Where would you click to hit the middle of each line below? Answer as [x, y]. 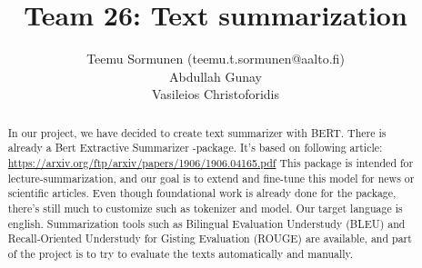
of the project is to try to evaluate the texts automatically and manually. [181, 253]
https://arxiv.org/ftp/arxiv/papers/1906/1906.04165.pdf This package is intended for [211, 163]
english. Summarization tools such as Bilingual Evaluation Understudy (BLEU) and [206, 223]
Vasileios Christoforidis [215, 94]
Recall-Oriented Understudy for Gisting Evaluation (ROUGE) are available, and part [210, 238]
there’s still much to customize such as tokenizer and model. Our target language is [205, 208]
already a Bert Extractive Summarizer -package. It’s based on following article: [195, 148]
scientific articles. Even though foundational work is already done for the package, [202, 193]
